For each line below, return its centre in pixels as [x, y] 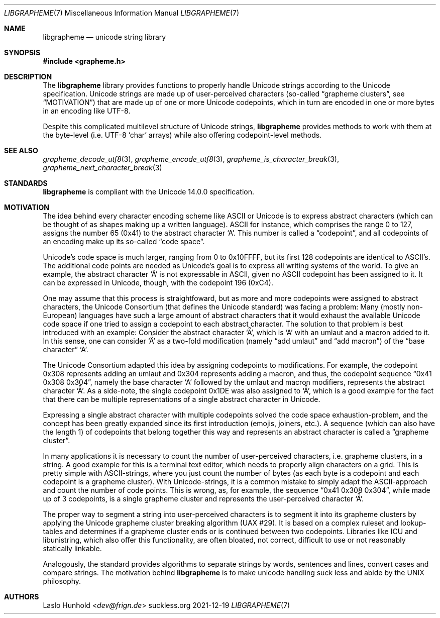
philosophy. [62, 581]
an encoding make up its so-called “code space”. [124, 241]
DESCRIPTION [28, 77]
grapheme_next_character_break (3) [102, 168]
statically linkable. [72, 548]
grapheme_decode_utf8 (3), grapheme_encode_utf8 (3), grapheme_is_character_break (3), [191, 159]
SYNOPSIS [22, 53]
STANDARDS [26, 183]
